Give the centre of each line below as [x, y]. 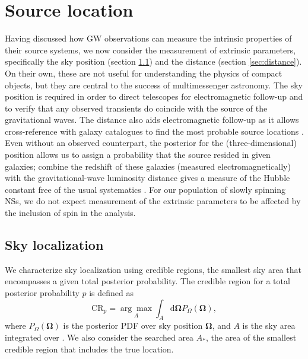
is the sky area [269, 325]
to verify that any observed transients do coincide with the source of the [136, 108]
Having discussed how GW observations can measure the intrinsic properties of [148, 38]
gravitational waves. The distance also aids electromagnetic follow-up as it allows [152, 120]
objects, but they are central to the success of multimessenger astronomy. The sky [154, 85]
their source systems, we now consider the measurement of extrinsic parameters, [150, 50]
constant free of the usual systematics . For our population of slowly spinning [145, 189]
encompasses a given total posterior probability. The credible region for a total [147, 281]
